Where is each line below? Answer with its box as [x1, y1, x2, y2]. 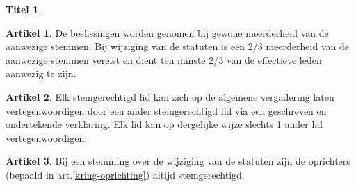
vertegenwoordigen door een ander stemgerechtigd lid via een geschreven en [6, 103, 327, 117]
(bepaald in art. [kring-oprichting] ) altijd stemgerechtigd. [6, 167, 245, 181]
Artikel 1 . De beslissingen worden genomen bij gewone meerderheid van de [6, 25, 329, 40]
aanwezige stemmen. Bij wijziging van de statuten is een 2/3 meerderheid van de [6, 39, 349, 54]
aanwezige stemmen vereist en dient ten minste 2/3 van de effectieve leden [6, 52, 322, 67]
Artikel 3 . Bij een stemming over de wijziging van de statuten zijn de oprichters [6, 154, 350, 168]
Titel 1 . [6, 2, 42, 16]
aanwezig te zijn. [6, 66, 76, 81]
